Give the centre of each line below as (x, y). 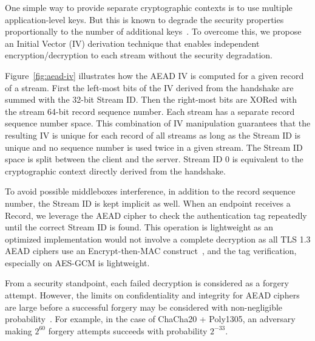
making (19, 330)
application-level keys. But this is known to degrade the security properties (144, 19)
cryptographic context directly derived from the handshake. (115, 170)
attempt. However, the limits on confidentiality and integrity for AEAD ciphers (152, 295)
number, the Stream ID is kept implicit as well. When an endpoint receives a (148, 203)
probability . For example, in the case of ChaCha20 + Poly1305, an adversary (150, 319)
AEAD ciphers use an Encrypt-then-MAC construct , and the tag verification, (151, 251)
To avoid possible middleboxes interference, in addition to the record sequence (150, 191)
